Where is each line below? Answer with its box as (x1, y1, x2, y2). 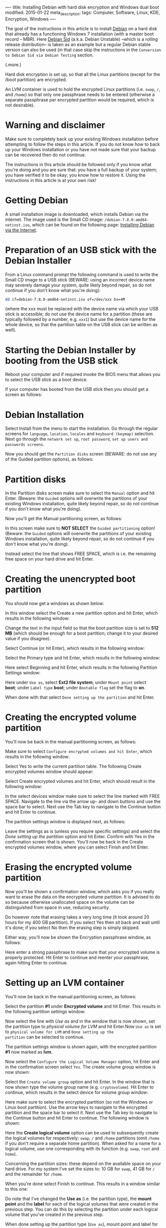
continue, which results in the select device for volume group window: (5, 1089, 149, 1096)
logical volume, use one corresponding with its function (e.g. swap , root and (5, 1146, 160, 1152)
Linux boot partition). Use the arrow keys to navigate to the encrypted (5, 1104, 148, 1111)
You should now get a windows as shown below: (5, 600, 105, 606)
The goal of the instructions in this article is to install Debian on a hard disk (5, 25, 158, 31)
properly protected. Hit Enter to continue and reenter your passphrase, (5, 954, 150, 960)
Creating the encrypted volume (5, 712, 137, 723)
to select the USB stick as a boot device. (5, 377, 88, 382)
